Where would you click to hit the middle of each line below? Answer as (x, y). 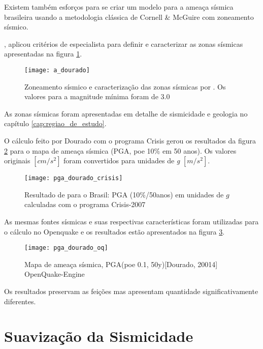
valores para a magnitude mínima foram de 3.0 (97, 96)
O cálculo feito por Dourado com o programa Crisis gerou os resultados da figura (130, 140)
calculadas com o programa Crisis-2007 (85, 204)
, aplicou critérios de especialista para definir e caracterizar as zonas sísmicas (124, 43)
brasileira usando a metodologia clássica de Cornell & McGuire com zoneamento (129, 17)
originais (17, 161)
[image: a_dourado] (57, 70)
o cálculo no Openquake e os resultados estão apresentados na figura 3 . (114, 231)
